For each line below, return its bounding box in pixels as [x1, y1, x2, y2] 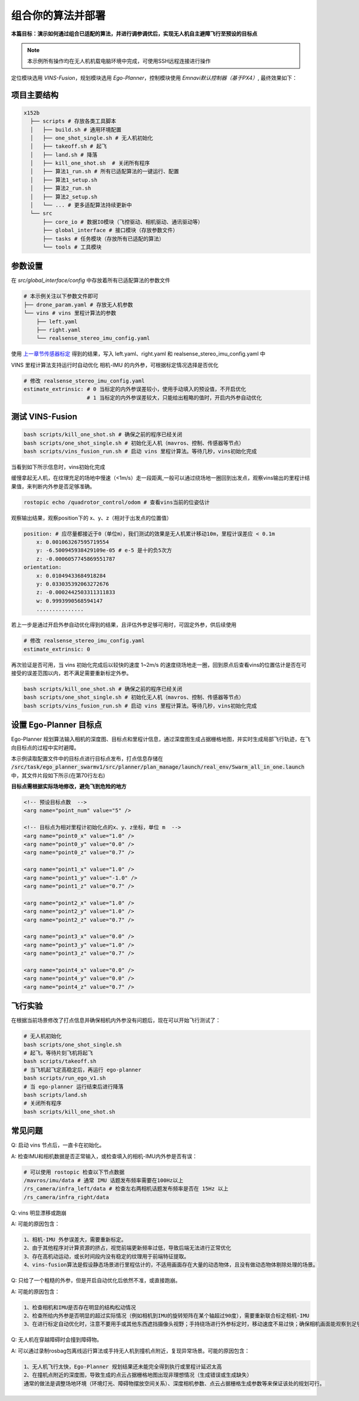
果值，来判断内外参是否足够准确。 [11, 483, 95, 490]
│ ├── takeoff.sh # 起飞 [30, 143, 107, 150]
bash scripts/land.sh [23, 1092, 87, 1098]
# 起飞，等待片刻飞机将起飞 [23, 1050, 93, 1056]
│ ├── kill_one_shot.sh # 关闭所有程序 [30, 160, 150, 167]
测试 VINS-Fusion [11, 411, 78, 422]
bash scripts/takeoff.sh [23, 1058, 97, 1065]
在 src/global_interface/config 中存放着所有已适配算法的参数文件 [11, 276, 171, 284]
